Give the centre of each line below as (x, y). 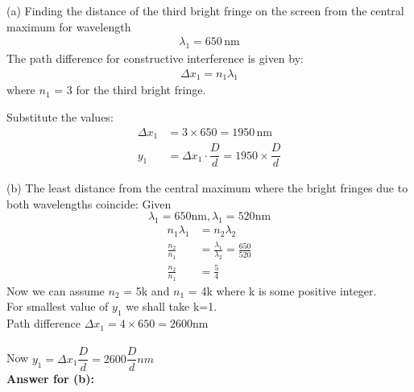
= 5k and (147, 290)
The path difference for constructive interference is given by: (155, 58)
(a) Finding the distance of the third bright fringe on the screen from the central (205, 10)
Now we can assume (56, 290)
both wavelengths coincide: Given (89, 203)
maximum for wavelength (69, 26)
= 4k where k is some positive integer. (282, 290)
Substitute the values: (60, 117)
